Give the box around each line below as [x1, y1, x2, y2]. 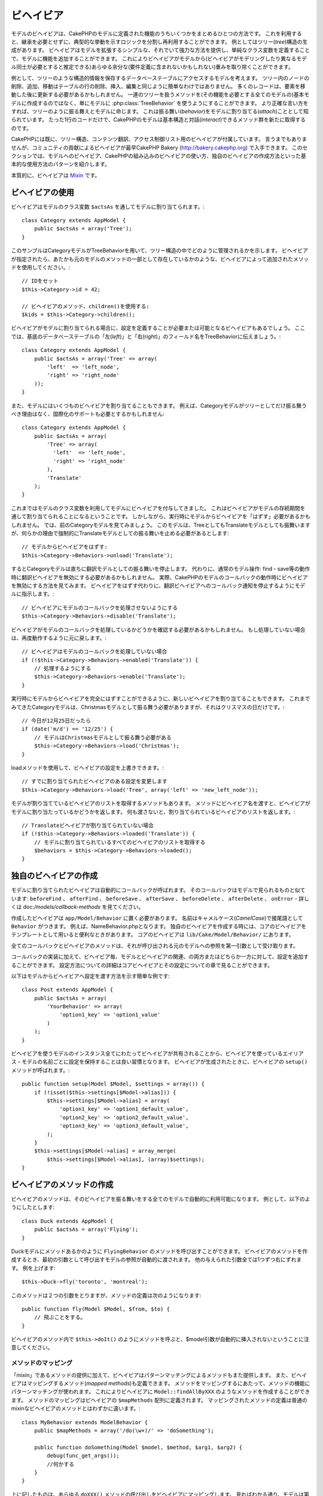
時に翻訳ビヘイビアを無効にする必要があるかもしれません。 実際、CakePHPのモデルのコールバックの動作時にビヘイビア [11, 573, 308, 580]
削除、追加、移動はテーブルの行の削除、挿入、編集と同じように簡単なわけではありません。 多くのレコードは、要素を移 [11, 83, 306, 90]
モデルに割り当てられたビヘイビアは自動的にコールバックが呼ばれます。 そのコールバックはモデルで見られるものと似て [11, 886, 306, 894]
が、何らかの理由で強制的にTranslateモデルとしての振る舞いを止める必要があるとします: [11, 530, 230, 537]
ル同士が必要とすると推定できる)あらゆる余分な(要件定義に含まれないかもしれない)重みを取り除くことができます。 [11, 63, 294, 71]
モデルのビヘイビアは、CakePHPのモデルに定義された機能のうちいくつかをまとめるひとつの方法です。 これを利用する [11, 30, 302, 37]
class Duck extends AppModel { [22, 1218, 114, 1224]
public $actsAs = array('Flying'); [33, 1226, 139, 1233]
